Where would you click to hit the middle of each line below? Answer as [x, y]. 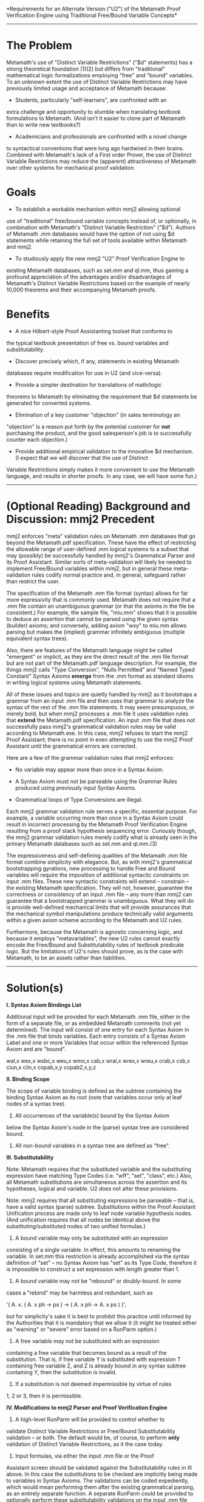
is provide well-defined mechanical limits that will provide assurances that [99, 907]
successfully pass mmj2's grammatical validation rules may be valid [91, 726]
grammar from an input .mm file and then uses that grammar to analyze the [100, 701]
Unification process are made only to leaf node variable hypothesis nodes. [99, 1213]
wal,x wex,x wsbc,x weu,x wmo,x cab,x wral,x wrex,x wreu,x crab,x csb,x [98, 1060]
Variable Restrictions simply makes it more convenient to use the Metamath [100, 469]
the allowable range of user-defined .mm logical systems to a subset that [98, 549]
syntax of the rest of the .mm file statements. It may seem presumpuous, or [100, 707]
